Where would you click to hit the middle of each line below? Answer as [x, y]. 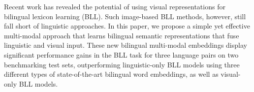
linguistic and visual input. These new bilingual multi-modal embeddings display [126, 45]
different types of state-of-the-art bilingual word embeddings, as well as [111, 74]
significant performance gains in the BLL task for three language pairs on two [121, 54]
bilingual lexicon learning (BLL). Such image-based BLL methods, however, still [125, 16]
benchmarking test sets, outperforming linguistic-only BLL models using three [122, 64]
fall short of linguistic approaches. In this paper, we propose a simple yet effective [127, 26]
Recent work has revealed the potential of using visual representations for [115, 6]
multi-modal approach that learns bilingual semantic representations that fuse [122, 35]
